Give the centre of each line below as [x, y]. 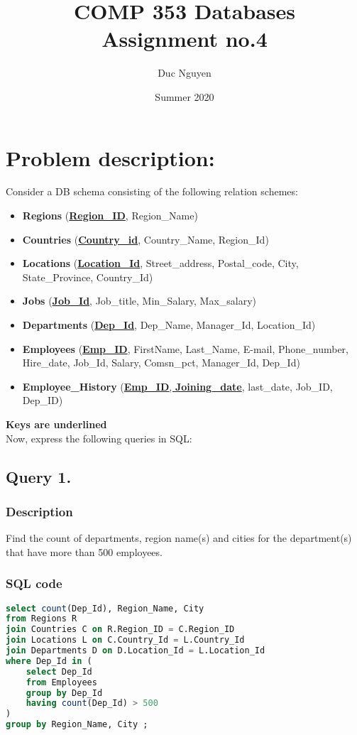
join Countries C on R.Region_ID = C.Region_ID [120, 630]
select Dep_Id [59, 671]
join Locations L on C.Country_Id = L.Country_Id [125, 640]
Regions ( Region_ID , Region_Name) [110, 216]
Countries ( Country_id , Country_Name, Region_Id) [145, 239]
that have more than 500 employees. [84, 551]
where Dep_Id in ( [49, 661]
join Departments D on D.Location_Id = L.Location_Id [136, 651]
